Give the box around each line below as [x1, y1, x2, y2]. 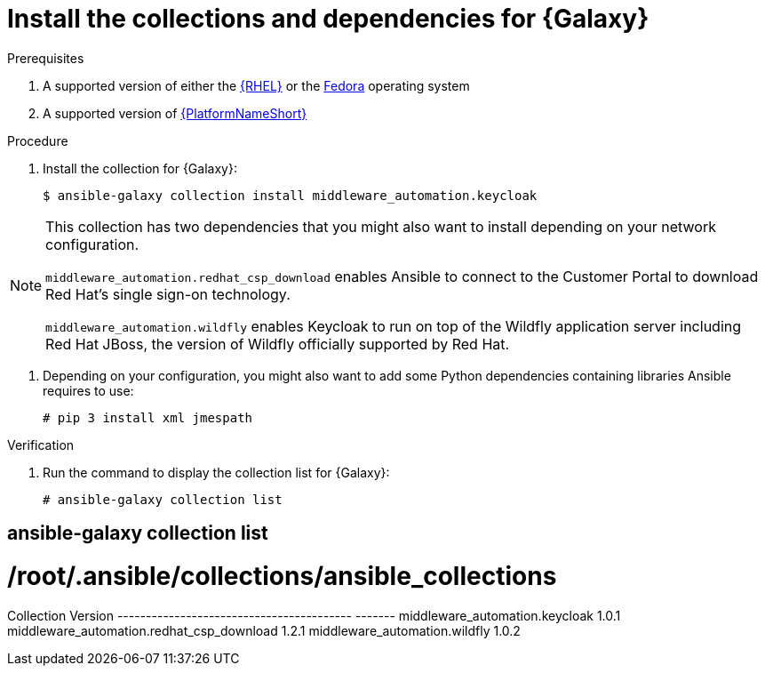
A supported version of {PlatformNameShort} [43, 105, 307, 121]
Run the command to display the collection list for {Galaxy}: [43, 464, 390, 480]
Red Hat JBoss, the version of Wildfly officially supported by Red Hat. [45, 334, 510, 353]
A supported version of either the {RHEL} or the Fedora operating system [43, 77, 470, 93]
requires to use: [43, 382, 134, 398]
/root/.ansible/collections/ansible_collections [7, 560, 557, 591]
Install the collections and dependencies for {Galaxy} [7, 4, 649, 34]
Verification [7, 437, 75, 453]
